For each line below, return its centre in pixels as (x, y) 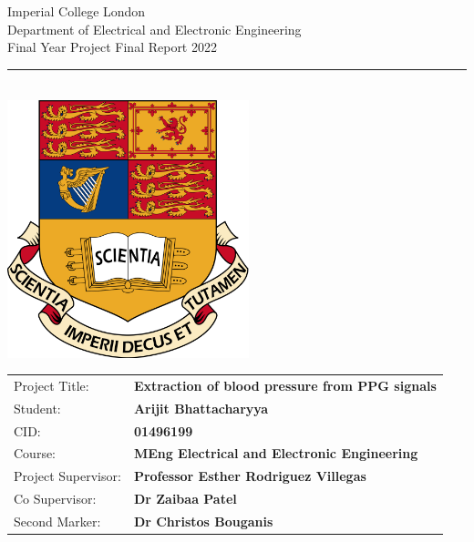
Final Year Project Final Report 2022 (112, 47)
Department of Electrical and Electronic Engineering (155, 29)
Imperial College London (77, 11)
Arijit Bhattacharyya (201, 408)
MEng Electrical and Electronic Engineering (276, 453)
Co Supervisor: (55, 499)
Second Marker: (57, 521)
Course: (35, 453)
